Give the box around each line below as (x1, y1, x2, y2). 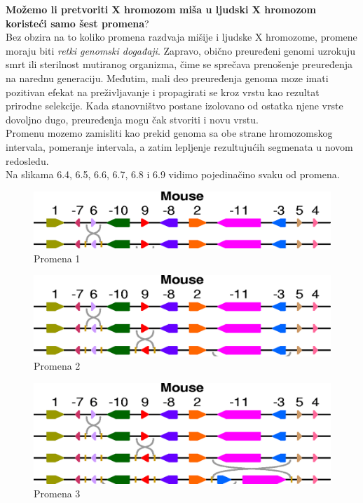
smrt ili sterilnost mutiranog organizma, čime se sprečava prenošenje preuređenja (6, 57, 353, 72)
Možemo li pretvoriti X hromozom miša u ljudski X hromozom (6, 2, 317, 16)
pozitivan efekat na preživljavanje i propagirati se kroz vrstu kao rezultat (6, 84, 320, 99)
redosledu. (6, 153, 49, 168)
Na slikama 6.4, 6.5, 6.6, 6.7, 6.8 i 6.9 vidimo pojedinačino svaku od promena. (6, 167, 340, 182)
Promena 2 (34, 358, 81, 373)
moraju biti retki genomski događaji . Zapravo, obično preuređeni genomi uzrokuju (6, 43, 356, 58)
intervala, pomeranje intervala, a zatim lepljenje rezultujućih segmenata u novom (6, 139, 353, 154)
